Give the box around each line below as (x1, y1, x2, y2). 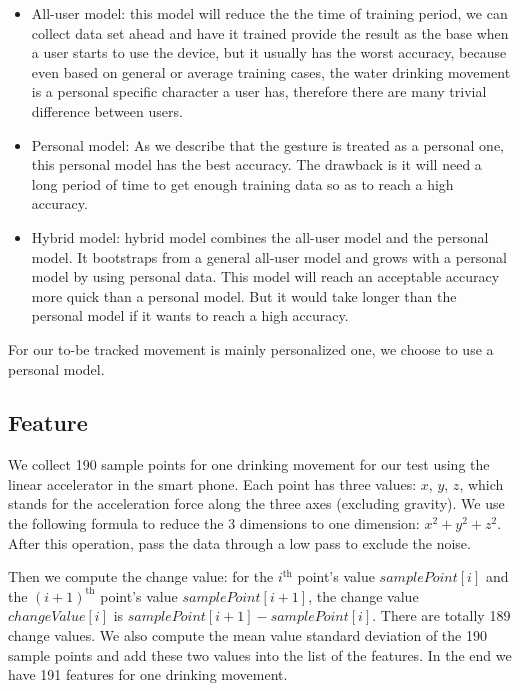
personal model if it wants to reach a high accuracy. (31, 305, 349, 326)
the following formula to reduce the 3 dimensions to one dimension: (8, 513, 420, 534)
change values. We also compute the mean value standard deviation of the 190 (8, 625, 487, 646)
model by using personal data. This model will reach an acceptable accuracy (31, 266, 500, 287)
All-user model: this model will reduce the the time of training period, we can (31, 3, 508, 23)
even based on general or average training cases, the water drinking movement (31, 61, 511, 82)
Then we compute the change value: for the (8, 566, 274, 587)
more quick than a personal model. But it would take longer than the (31, 285, 457, 306)
